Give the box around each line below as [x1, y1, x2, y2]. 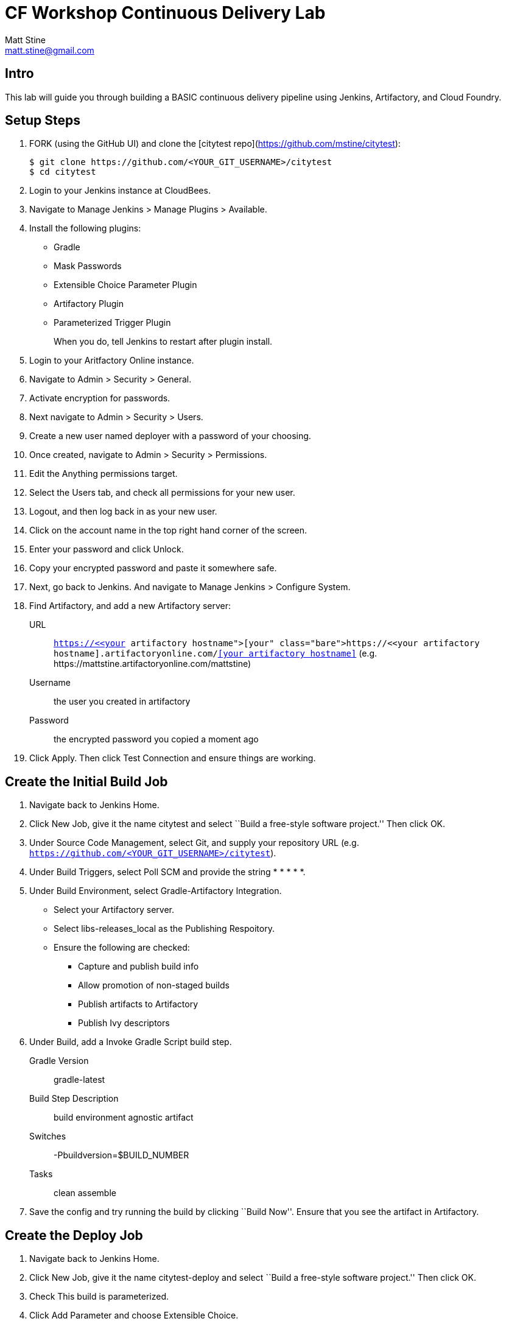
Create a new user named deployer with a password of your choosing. [29, 431, 311, 442]
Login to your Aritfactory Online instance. [29, 355, 194, 366]
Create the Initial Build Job [5, 773, 168, 789]
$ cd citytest [29, 167, 96, 177]
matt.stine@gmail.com [5, 44, 94, 55]
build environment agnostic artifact [54, 1112, 194, 1123]
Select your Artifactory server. [54, 904, 174, 915]
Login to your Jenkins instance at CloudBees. [29, 185, 211, 196]
